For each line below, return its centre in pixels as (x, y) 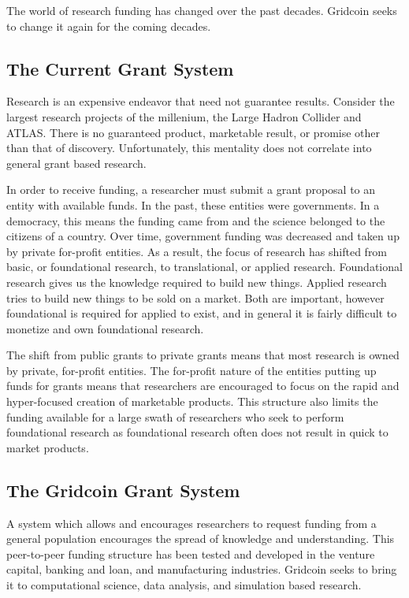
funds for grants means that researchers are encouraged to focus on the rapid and (203, 386)
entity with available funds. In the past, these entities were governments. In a (193, 204)
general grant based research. (76, 163)
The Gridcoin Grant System (123, 490)
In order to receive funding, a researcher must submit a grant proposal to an (191, 189)
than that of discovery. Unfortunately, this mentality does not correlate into (189, 148)
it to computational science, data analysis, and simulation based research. (184, 585)
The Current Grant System (120, 68)
